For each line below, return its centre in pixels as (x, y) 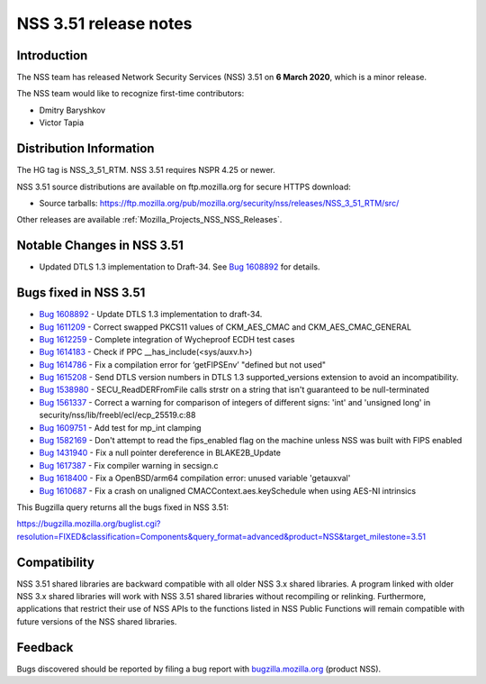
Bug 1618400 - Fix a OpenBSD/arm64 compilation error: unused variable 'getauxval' (195, 479)
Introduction (52, 55)
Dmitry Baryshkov (72, 110)
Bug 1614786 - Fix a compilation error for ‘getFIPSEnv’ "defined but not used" (182, 364)
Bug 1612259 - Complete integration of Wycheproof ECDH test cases (167, 339)
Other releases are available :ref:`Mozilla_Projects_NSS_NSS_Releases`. (149, 220)
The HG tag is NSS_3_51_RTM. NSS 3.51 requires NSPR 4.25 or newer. (146, 170)
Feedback (45, 648)
